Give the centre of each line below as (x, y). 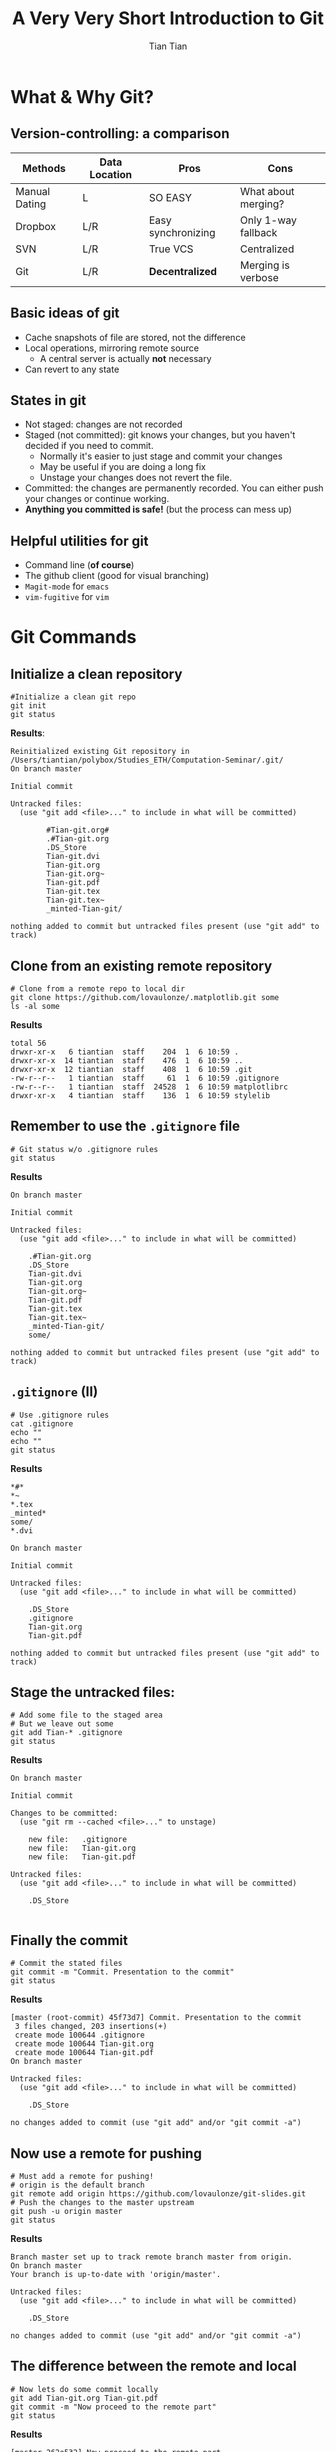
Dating (31, 204)
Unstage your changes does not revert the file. (136, 478)
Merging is (264, 265)
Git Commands (73, 637)
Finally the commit (69, 1940)
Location (111, 174)
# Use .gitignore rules (60, 1415)
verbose (259, 277)
